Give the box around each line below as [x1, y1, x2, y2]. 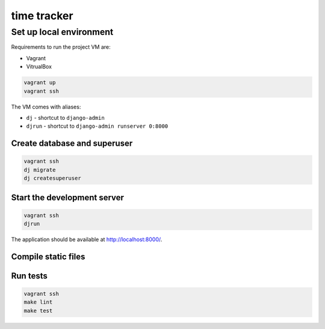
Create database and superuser [11, 139, 133, 149]
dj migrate [23, 166, 56, 173]
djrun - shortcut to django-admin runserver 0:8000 [26, 122, 169, 130]
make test [23, 307, 53, 314]
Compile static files [11, 251, 85, 262]
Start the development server [11, 192, 125, 202]
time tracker [11, 9, 73, 22]
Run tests [11, 271, 48, 281]
